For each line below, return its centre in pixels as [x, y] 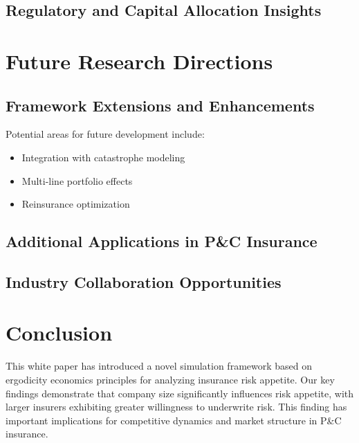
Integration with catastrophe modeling [103, 157]
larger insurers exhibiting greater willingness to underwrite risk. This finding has [176, 407]
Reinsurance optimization [76, 204]
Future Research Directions [139, 61]
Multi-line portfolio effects [77, 180]
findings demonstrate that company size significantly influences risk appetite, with [180, 393]
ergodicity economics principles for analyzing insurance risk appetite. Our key [170, 380]
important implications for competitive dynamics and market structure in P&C [174, 420]
